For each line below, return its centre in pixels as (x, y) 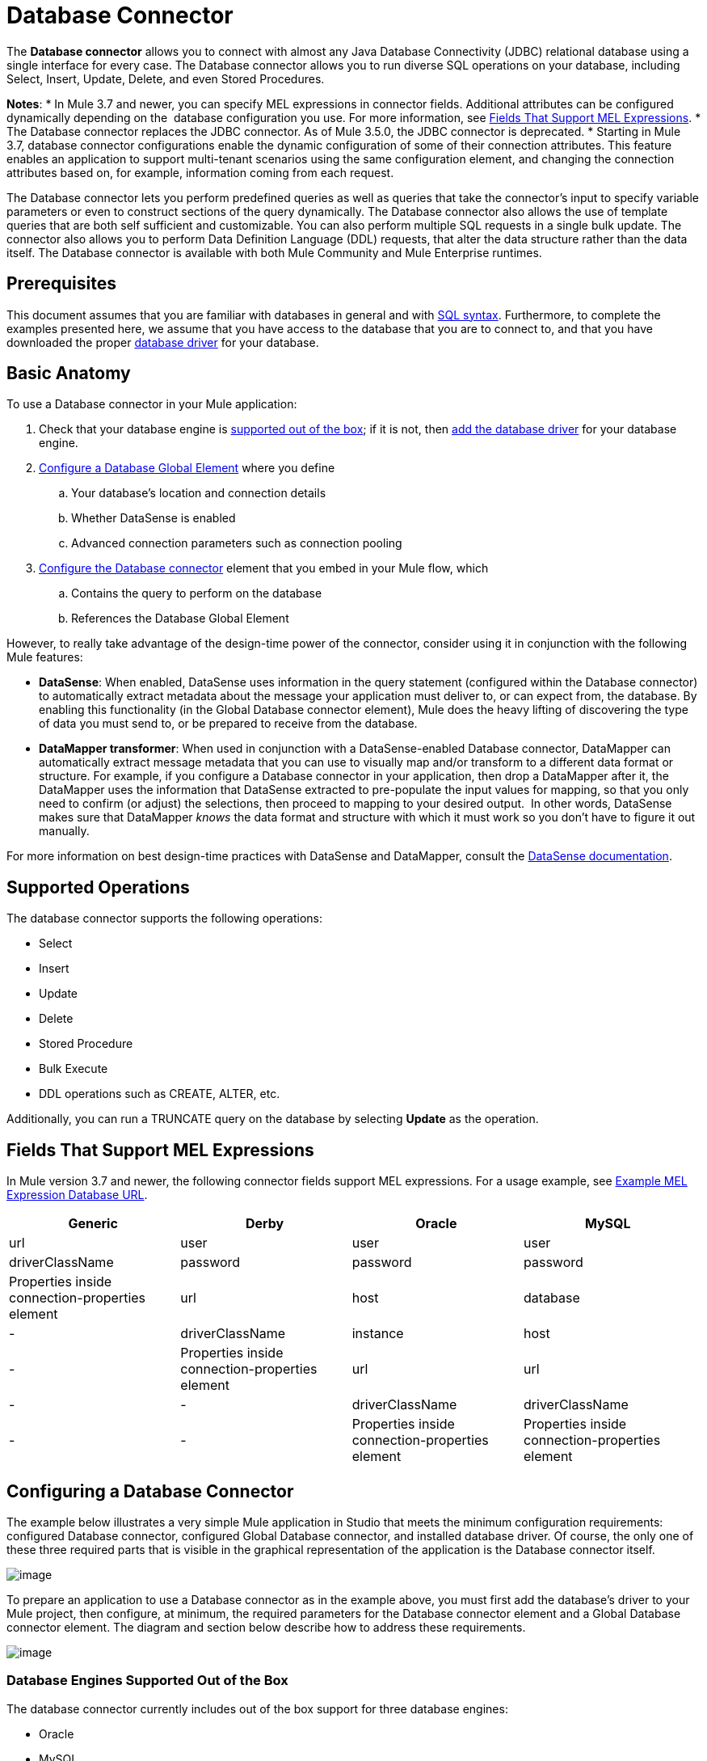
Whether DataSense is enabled (154, 518)
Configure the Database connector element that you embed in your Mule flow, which (264, 568)
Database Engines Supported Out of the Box (147, 1681)
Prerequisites (61, 284)
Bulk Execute (74, 1069)
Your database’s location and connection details (199, 493)
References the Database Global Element (180, 619)
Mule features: (45, 657)
